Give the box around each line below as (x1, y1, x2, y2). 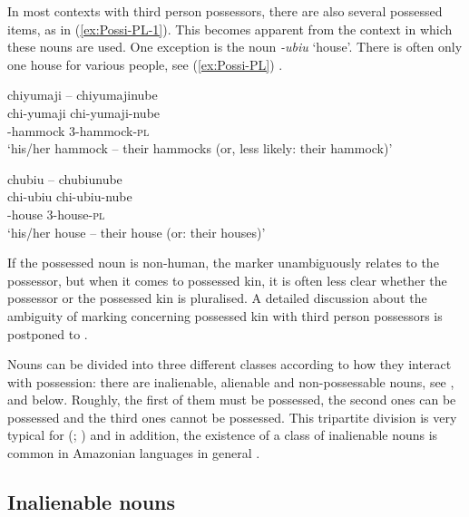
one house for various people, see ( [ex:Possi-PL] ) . (7, 54, 283, 73)
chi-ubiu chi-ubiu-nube (7, 187, 132, 206)
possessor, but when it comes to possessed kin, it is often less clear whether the (7, 270, 447, 289)
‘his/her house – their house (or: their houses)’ (7, 222, 266, 241)
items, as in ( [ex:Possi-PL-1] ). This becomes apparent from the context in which (7, 19, 453, 38)
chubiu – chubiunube (7, 169, 122, 188)
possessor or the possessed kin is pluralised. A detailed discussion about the (7, 288, 427, 307)
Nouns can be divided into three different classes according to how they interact (7, 355, 452, 374)
